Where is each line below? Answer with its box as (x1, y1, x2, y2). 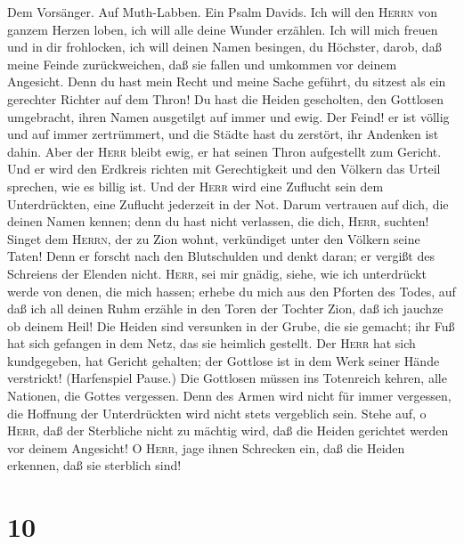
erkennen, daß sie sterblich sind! (7, 456, 182, 475)
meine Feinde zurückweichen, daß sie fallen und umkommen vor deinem (7, 54, 397, 73)
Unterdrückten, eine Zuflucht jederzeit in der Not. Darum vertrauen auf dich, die (7, 194, 449, 213)
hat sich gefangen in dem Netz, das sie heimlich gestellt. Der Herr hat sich (7, 334, 416, 353)
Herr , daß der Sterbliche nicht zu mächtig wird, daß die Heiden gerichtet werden (7, 421, 449, 440)
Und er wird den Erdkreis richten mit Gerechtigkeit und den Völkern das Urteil (7, 159, 441, 178)
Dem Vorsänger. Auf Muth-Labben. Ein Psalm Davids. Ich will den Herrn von (7, 3, 438, 20)
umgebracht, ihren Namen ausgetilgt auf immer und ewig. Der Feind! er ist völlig (7, 107, 450, 126)
